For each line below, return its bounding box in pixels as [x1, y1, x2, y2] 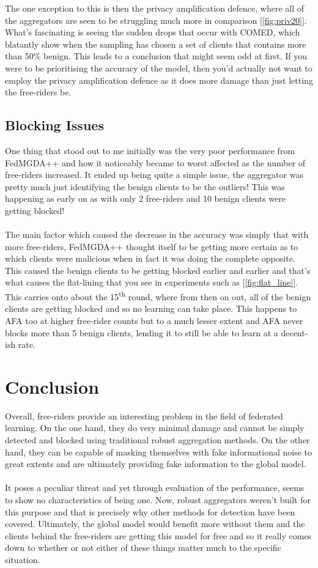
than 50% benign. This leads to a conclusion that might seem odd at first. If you [5, 50, 307, 62]
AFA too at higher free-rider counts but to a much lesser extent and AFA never [5, 314, 303, 326]
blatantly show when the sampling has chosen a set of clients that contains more [5, 37, 306, 50]
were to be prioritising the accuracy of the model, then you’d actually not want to [5, 61, 312, 74]
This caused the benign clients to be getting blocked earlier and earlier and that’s [5, 264, 311, 276]
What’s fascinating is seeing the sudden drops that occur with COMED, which [5, 26, 300, 39]
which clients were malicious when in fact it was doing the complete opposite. [5, 252, 295, 265]
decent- [281, 326, 308, 339]
